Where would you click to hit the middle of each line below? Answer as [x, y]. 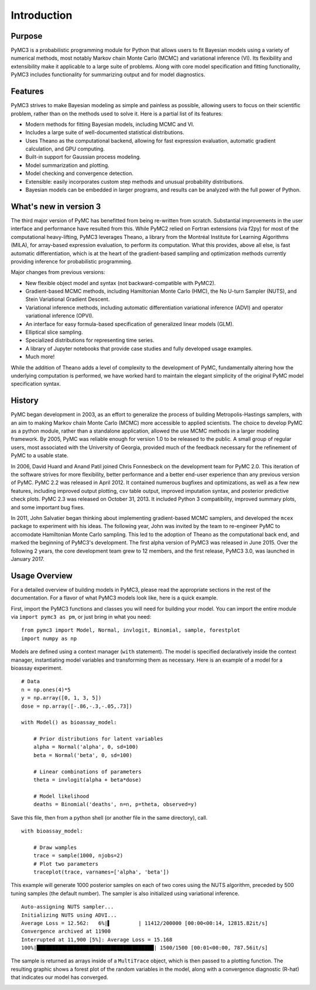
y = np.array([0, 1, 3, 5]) [61, 698]
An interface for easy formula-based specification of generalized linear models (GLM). [130, 324]
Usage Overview [42, 576]
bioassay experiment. [37, 668]
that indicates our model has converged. [59, 977]
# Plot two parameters [66, 864]
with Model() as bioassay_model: [69, 722]
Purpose [27, 36]
